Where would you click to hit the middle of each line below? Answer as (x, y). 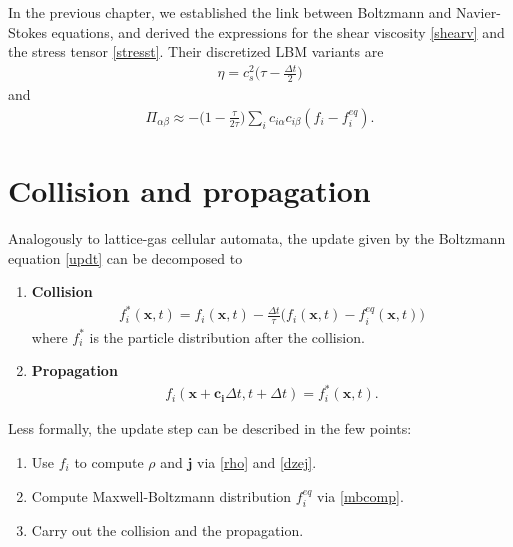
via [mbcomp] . (360, 495)
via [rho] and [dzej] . (257, 461)
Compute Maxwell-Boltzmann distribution (161, 495)
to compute (109, 461)
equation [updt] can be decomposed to (125, 257)
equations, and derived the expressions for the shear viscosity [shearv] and (278, 31)
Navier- (478, 12)
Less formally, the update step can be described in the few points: (210, 428)
